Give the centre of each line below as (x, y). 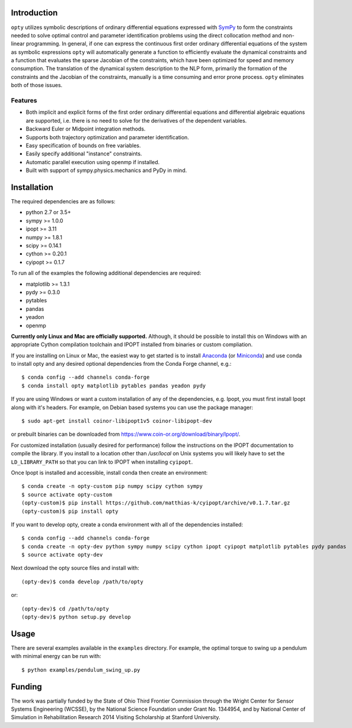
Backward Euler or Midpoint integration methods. (86, 129)
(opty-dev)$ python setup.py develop (76, 617)
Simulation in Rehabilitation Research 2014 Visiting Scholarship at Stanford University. (116, 717)
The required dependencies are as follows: (63, 202)
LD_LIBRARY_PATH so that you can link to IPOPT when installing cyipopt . (102, 462)
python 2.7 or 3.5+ (48, 212)
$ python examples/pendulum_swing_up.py (81, 670)
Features (24, 101)
